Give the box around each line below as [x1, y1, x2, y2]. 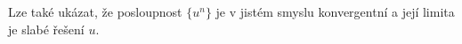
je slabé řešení [8, 19, 85, 38]
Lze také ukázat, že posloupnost [8, 3, 182, 20]
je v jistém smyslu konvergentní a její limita [215, 3, 455, 20]
